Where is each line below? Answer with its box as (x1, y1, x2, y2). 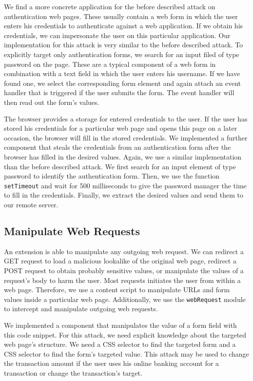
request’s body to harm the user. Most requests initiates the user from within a (4, 275, 241, 285)
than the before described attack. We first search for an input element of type (4, 161, 236, 171)
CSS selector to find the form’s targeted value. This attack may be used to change (4, 348, 249, 359)
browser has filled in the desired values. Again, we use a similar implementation (4, 151, 242, 161)
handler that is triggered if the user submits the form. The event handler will (4, 87, 234, 98)
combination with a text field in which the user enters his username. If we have (4, 68, 240, 79)
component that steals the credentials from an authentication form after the (4, 142, 231, 152)
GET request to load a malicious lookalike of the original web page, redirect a (4, 256, 236, 266)
